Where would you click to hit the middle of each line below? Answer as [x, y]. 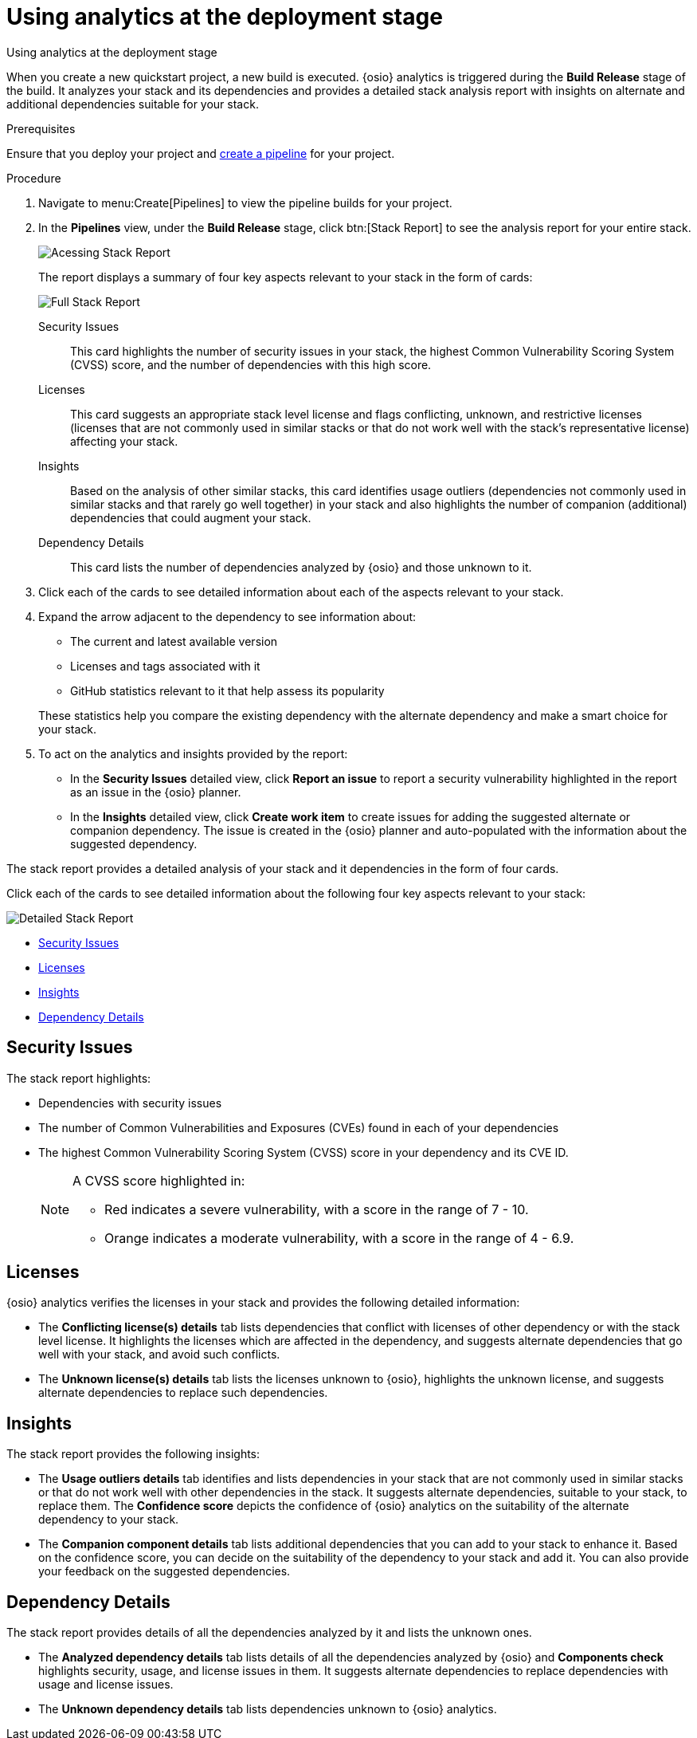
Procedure [34, 178]
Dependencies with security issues [130, 1103]
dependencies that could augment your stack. [191, 517]
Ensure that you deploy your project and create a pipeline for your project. [201, 153]
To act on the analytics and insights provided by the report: [193, 753]
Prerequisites [41, 128]
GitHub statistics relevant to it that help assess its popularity [227, 690]
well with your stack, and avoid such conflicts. [159, 1355]
